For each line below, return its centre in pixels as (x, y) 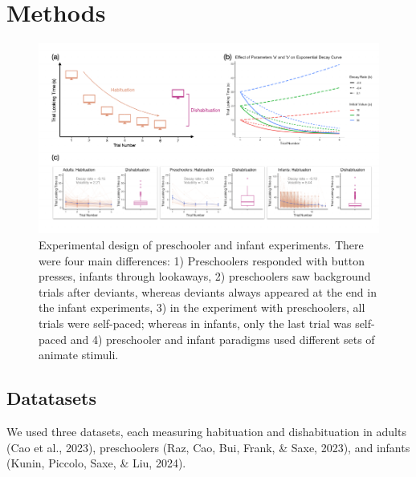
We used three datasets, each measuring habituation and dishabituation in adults (206, 431)
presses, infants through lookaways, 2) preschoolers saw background (205, 276)
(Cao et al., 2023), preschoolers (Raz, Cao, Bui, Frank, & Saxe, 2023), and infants (208, 447)
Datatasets (52, 398)
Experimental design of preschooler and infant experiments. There (201, 245)
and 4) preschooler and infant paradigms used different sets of (222, 339)
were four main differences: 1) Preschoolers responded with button (202, 260)
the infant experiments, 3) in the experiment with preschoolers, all (202, 307)
